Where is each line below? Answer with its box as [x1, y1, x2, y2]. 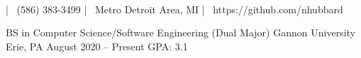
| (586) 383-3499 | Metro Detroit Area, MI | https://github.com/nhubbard [6, 1, 343, 16]
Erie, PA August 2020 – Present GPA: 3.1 [6, 38, 188, 53]
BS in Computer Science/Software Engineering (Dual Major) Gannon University [6, 25, 355, 40]
